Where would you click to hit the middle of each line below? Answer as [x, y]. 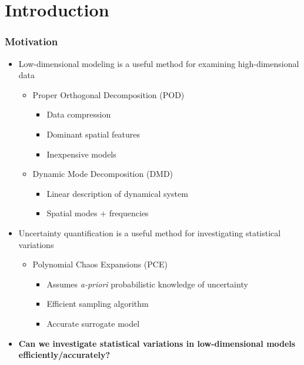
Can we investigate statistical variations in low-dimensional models [157, 343]
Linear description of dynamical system [117, 193]
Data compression [79, 114]
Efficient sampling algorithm [98, 304]
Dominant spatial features [93, 134]
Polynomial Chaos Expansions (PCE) [100, 264]
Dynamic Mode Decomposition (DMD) [103, 174]
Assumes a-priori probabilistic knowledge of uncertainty [147, 284]
